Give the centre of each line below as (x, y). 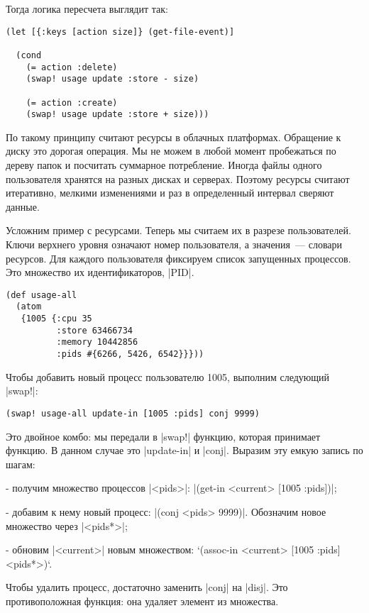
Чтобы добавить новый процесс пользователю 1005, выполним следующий (168, 376)
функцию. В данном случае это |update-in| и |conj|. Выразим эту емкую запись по (184, 450)
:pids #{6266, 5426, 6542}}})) (130, 354)
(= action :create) (72, 103)
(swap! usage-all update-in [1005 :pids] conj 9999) (133, 413)
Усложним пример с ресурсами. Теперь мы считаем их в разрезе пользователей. (178, 230)
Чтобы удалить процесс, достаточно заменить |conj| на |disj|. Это (147, 587)
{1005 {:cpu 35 (56, 319)
